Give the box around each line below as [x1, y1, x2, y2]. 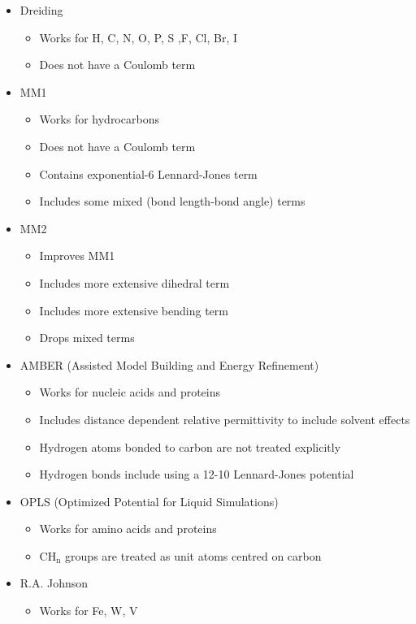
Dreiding [19, 2, 63, 18]
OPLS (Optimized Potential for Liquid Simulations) [19, 492, 279, 509]
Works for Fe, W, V [39, 602, 138, 619]
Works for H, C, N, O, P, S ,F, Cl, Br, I [39, 28, 238, 45]
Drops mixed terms [39, 329, 135, 346]
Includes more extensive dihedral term [39, 274, 230, 291]
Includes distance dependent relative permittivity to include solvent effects [39, 410, 410, 427]
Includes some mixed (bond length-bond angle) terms [39, 193, 305, 210]
